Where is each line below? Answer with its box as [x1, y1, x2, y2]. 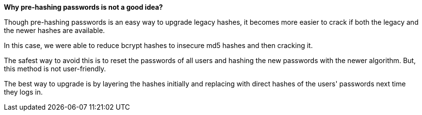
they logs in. [4, 88, 43, 96]
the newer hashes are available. [4, 26, 105, 34]
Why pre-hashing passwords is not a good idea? [4, 3, 163, 11]
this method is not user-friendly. [4, 65, 106, 73]
